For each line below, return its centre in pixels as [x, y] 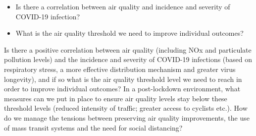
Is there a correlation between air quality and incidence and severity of [123, 6]
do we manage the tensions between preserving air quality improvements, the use [127, 117]
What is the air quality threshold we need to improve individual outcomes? [129, 33]
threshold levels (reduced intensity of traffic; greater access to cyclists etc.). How [126, 108]
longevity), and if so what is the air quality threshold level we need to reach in [123, 79]
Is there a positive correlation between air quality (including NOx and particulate [128, 49]
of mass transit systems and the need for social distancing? [93, 127]
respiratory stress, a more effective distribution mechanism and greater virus [120, 69]
